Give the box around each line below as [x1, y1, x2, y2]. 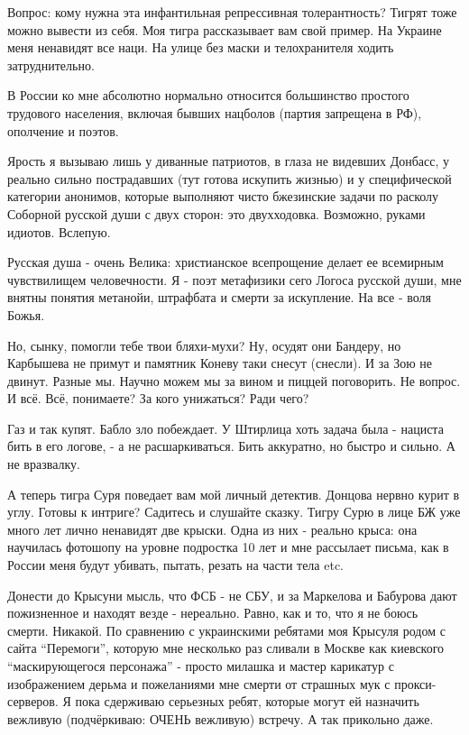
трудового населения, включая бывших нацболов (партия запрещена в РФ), [7, 103, 422, 122]
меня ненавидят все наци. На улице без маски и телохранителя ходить [7, 38, 394, 57]
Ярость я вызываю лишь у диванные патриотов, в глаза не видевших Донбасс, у [7, 152, 450, 170]
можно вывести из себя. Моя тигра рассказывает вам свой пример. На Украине [7, 20, 442, 39]
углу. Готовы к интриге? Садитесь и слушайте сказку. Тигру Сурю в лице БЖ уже [7, 502, 461, 521]
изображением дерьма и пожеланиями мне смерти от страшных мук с [7, 674, 391, 693]
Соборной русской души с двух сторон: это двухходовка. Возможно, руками [7, 204, 426, 223]
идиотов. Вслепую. [7, 222, 111, 241]
